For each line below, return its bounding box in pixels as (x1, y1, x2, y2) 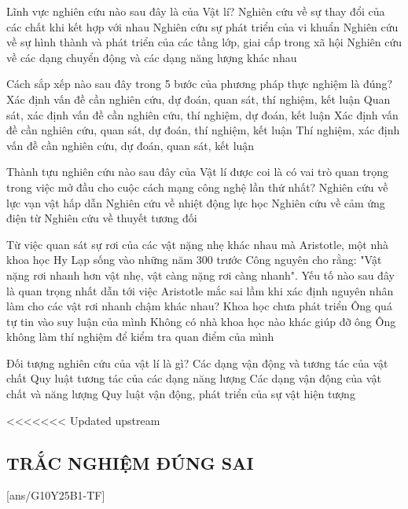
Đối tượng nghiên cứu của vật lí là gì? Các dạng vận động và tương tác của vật (6, 354, 388, 371)
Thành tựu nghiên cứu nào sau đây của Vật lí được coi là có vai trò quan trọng (6, 163, 388, 180)
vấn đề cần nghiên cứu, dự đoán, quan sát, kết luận (6, 137, 255, 153)
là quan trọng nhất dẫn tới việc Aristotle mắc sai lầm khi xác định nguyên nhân (6, 282, 394, 298)
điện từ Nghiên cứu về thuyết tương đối (6, 210, 197, 226)
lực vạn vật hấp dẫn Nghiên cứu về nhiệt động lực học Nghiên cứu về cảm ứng (6, 194, 385, 211)
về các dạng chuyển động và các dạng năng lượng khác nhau (6, 49, 297, 65)
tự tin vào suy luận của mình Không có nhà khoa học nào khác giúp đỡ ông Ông (6, 313, 396, 329)
